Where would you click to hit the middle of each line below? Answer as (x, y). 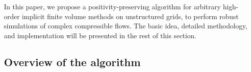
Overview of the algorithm (72, 61)
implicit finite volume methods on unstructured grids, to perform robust (130, 16)
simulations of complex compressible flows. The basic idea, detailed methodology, (126, 26)
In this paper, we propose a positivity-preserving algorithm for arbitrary (113, 6)
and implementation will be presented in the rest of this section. (100, 35)
